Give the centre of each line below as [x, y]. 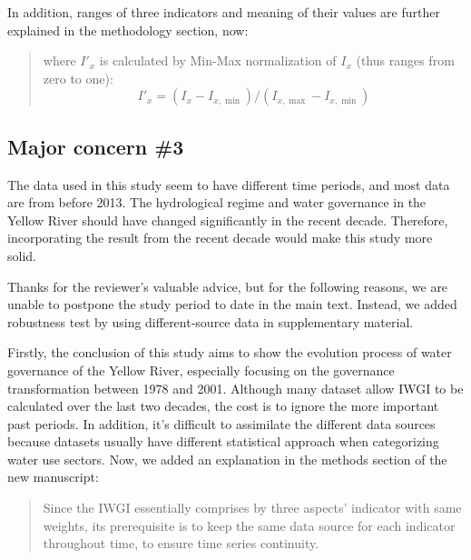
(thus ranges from [405, 60]
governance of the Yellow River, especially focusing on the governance [201, 370]
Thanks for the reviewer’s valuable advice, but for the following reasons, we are [228, 286]
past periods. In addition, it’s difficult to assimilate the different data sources [221, 423]
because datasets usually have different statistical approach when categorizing [223, 441]
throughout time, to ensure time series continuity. [181, 543]
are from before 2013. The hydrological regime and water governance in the [217, 202]
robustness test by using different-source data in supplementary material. [211, 321]
